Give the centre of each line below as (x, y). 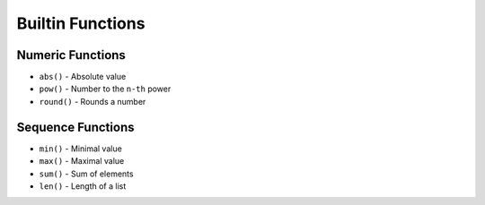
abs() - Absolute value (83, 77)
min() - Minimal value (81, 149)
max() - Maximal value (82, 161)
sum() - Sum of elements (86, 174)
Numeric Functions (71, 55)
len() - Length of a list (83, 186)
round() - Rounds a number (93, 101)
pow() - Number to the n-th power (105, 89)
